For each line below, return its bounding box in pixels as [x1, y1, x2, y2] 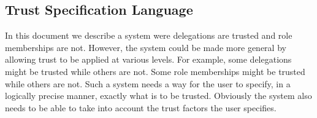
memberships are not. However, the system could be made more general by [5, 41, 286, 53]
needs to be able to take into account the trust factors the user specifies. [5, 101, 277, 114]
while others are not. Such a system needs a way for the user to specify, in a [5, 77, 291, 90]
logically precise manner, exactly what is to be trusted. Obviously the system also [5, 89, 312, 102]
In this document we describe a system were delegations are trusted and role [5, 29, 292, 42]
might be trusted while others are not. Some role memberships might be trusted [5, 65, 305, 77]
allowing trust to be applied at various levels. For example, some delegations [5, 53, 292, 66]
